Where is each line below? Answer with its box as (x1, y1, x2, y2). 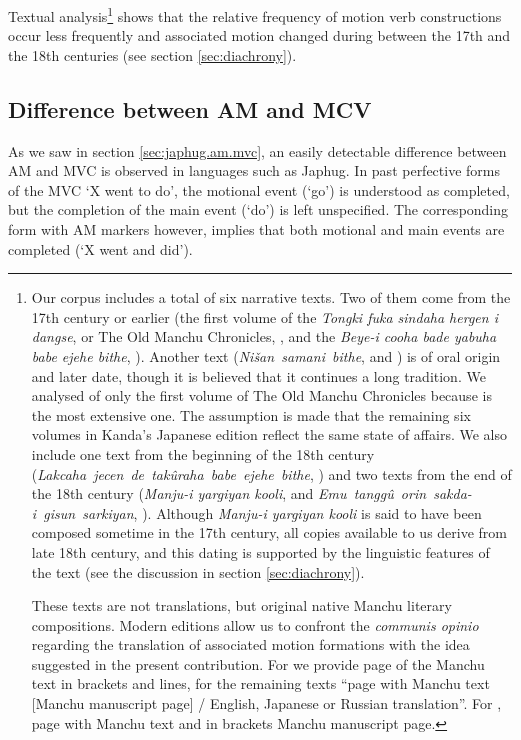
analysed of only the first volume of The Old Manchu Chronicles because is (31, 385, 492, 406)
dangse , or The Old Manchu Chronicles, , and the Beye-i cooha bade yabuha (31, 326, 497, 347)
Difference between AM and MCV (8, 93, 372, 124)
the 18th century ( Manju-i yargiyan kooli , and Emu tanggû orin (31, 483, 427, 504)
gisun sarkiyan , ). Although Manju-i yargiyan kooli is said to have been (43, 502, 482, 523)
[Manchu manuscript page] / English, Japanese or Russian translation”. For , (31, 693, 502, 714)
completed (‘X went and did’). (8, 238, 193, 259)
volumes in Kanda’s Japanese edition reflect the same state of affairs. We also (31, 424, 507, 445)
